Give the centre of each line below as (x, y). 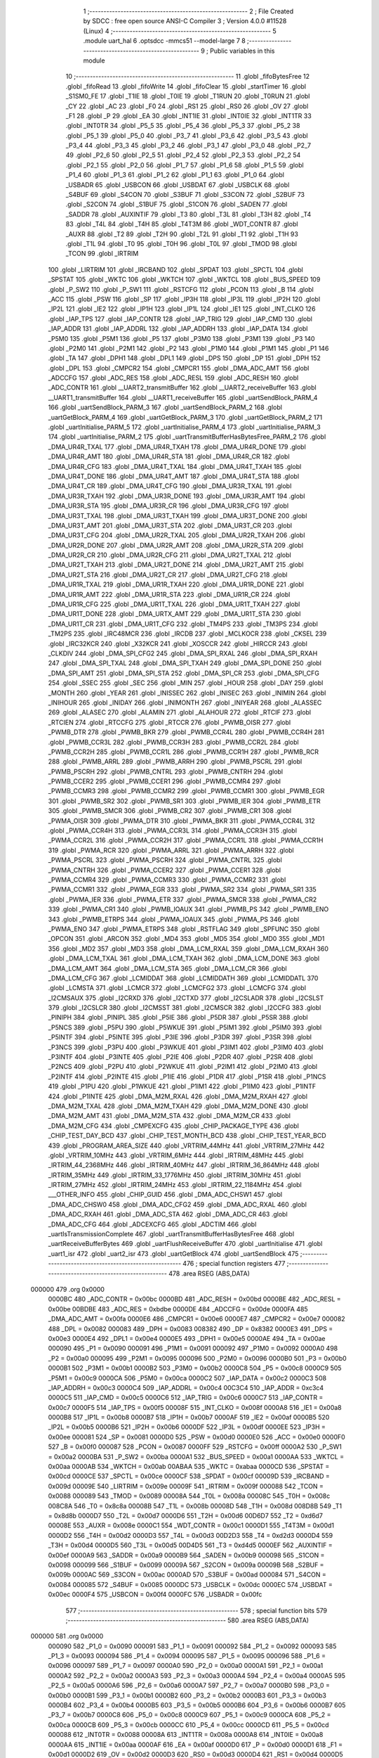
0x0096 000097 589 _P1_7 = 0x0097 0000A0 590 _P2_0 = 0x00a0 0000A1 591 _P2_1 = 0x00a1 (186, 1666)
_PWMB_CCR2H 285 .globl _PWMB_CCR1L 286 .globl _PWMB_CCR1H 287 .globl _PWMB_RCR (184, 752)
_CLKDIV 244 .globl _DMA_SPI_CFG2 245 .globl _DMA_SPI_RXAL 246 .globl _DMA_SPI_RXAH (183, 653)
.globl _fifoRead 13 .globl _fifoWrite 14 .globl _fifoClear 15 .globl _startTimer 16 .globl (186, 86)
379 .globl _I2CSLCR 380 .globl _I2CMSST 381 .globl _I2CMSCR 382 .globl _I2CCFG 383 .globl (185, 1008)
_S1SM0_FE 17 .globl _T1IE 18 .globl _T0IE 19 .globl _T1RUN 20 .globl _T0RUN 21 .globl (188, 96)
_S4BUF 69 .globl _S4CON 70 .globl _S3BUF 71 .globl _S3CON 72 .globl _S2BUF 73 (185, 195)
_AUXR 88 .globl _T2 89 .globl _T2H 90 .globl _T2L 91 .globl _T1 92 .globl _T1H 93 (182, 234)
